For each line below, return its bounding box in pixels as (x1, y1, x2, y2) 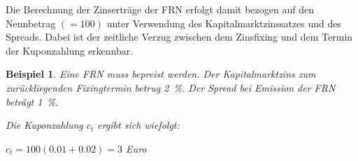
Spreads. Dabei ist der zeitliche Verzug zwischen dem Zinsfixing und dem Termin (6, 29, 353, 44)
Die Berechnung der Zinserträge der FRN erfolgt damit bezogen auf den (6, 2, 314, 16)
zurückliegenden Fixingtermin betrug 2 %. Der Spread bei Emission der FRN (6, 80, 336, 94)
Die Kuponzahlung (6, 118, 83, 132)
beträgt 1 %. (6, 94, 59, 108)
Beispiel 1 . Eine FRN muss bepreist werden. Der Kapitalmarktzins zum (6, 66, 316, 81)
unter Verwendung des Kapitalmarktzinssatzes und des (106, 15, 342, 30)
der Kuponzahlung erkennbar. (6, 43, 134, 57)
